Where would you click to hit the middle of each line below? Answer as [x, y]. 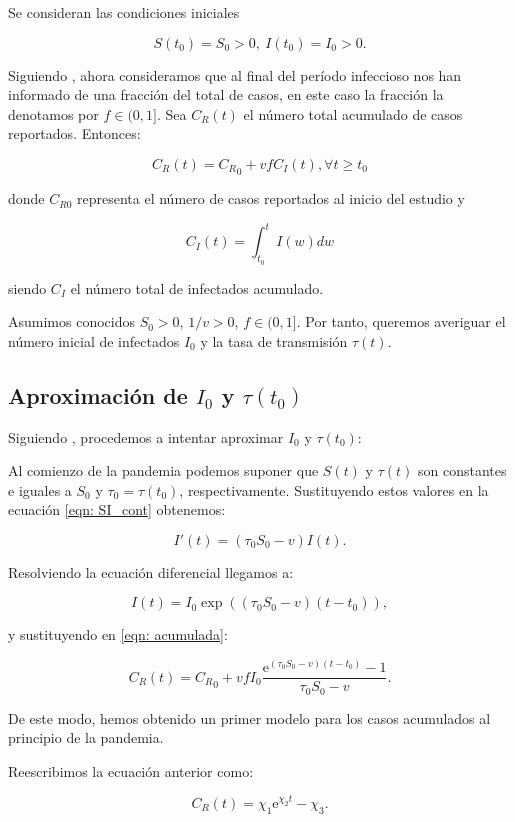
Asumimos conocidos [71, 321]
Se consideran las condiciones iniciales [124, 12]
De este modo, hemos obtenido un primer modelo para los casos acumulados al [249, 717]
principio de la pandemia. [86, 737]
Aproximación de [98, 394]
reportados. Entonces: [74, 133]
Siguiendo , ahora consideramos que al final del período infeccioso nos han [235, 74]
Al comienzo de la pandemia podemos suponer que [163, 470]
